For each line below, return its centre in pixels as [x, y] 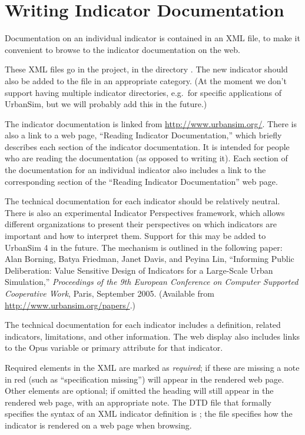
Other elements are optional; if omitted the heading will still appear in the [139, 391]
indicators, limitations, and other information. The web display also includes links [152, 336]
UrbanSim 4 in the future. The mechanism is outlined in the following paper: [144, 247]
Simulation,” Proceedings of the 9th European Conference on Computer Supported [152, 282]
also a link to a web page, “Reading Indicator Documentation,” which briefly [143, 135]
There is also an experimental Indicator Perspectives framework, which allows [145, 212]
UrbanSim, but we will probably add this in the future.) [106, 104]
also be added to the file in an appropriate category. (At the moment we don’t [146, 80]
